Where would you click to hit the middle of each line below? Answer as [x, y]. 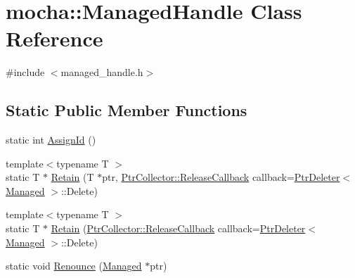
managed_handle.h [102, 72]
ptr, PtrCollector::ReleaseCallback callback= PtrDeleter [221, 177]
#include [25, 72]
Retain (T [72, 177]
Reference [54, 38]
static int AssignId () [51, 140]
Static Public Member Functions [127, 110]
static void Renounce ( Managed [74, 266]
